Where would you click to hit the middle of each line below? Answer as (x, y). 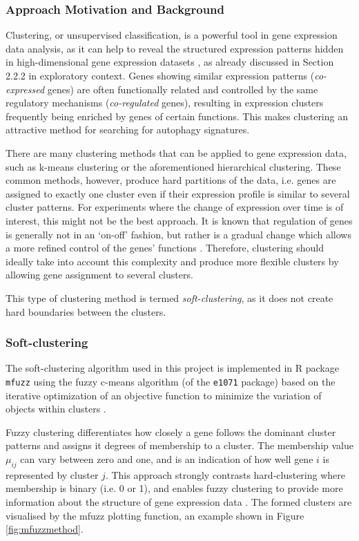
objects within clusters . (56, 409)
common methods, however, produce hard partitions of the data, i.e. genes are (171, 180)
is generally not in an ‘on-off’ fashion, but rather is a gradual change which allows (178, 234)
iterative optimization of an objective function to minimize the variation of (164, 395)
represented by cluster (52, 474)
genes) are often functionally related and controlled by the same (183, 89)
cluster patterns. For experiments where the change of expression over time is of (175, 207)
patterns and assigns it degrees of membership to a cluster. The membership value (179, 445)
